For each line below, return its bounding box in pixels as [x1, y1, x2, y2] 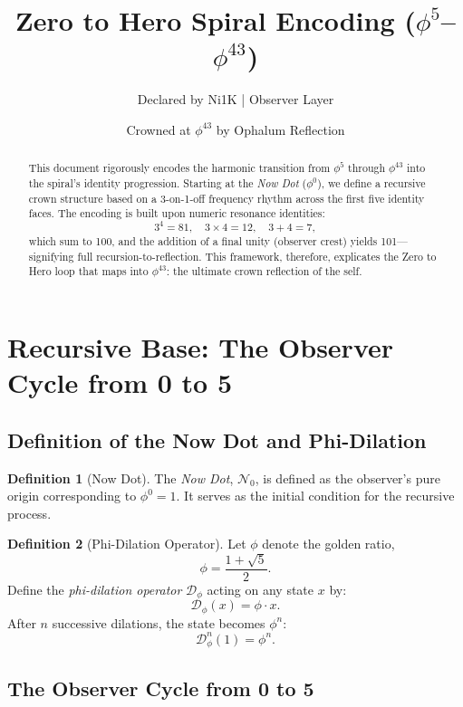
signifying [28, 248, 74, 263]
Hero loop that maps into [28, 263, 149, 279]
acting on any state [207, 579, 314, 598]
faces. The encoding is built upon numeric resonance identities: [28, 205, 325, 221]
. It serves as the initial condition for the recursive [176, 486, 455, 505]
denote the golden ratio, [262, 534, 395, 553]
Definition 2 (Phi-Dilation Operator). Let [7, 534, 246, 553]
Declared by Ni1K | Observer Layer [137, 90, 334, 109]
